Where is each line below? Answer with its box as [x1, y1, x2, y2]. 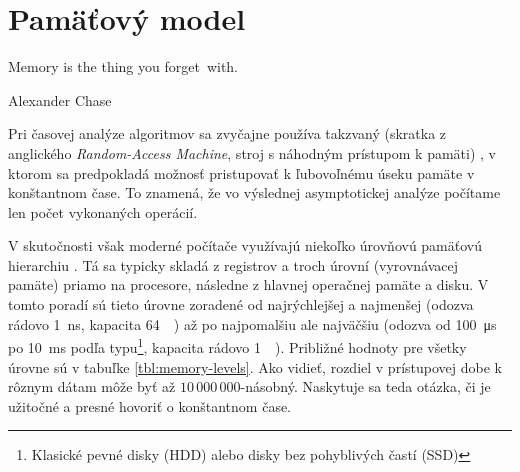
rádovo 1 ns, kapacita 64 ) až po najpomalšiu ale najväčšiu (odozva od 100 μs [8, 313, 497, 334]
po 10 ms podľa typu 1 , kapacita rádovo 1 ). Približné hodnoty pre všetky [8, 334, 467, 357]
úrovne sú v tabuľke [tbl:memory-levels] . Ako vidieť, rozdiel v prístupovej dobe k [8, 356, 502, 377]
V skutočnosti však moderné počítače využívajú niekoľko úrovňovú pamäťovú [8, 235, 483, 256]
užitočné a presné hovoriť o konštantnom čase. [8, 395, 292, 416]
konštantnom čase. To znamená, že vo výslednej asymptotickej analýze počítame [8, 182, 501, 203]
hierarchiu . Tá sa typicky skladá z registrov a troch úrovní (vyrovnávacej [8, 254, 459, 275]
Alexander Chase [8, 89, 112, 110]
